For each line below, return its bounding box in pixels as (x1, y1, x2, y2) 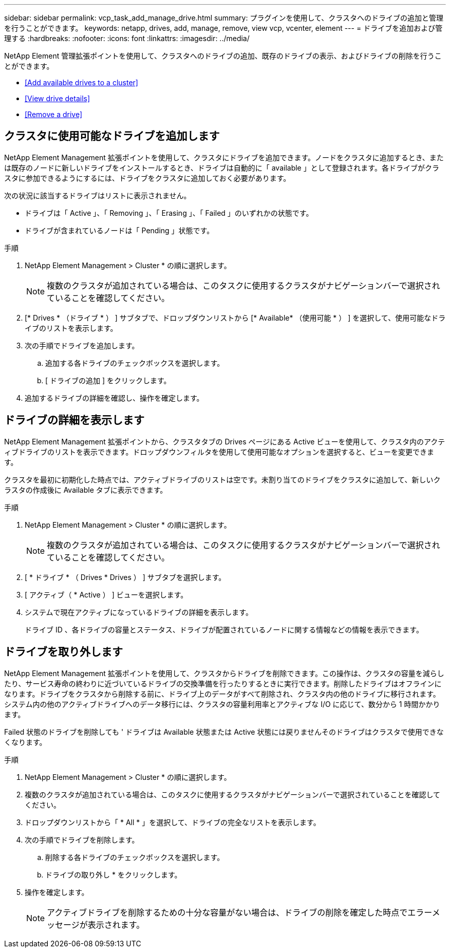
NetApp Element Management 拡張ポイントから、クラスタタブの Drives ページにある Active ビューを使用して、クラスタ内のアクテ (4, 437, 445, 446)
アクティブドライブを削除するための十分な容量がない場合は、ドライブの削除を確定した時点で (47, 907, 408, 918)
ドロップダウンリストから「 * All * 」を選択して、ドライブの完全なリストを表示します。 (25, 817, 321, 827)
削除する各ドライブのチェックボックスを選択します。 (45, 852, 224, 862)
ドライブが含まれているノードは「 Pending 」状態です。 (25, 226, 214, 235)
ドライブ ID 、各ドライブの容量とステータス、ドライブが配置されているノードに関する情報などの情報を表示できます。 (25, 625, 423, 634)
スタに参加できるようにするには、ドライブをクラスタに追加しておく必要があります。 (4, 173, 291, 182)
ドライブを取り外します (4, 645, 123, 659)
